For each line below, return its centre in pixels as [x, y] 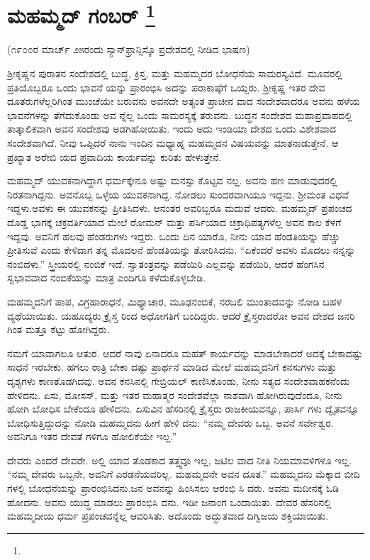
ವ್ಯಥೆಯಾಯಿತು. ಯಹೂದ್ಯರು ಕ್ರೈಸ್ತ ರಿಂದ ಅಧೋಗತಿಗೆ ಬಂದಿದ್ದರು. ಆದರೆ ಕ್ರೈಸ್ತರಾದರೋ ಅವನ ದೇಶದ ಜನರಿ [181, 315]
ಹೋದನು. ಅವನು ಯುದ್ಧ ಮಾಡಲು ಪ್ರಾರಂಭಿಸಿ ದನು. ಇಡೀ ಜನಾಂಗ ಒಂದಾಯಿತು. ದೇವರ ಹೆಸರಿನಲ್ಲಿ [169, 502]
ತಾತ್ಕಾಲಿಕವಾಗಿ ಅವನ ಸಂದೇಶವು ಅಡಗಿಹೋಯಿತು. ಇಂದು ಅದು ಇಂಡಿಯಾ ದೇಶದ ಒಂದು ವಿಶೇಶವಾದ [172, 129]
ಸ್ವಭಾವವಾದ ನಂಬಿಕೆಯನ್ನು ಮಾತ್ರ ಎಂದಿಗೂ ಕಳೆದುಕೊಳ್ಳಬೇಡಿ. [107, 278]
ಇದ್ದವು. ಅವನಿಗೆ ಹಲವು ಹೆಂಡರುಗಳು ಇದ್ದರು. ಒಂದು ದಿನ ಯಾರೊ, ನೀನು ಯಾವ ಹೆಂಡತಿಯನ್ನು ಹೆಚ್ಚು [174, 236]
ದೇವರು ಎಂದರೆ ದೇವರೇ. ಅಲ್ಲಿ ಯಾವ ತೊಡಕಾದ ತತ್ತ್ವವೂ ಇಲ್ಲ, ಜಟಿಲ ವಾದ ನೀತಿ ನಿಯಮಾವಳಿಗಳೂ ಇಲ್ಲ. [180, 460]
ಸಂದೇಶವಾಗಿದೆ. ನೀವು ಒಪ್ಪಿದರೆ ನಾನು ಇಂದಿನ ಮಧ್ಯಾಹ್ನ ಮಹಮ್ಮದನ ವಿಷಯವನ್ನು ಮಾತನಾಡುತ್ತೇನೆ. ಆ [173, 143]
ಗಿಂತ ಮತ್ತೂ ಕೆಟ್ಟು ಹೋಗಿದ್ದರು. [58, 329]
